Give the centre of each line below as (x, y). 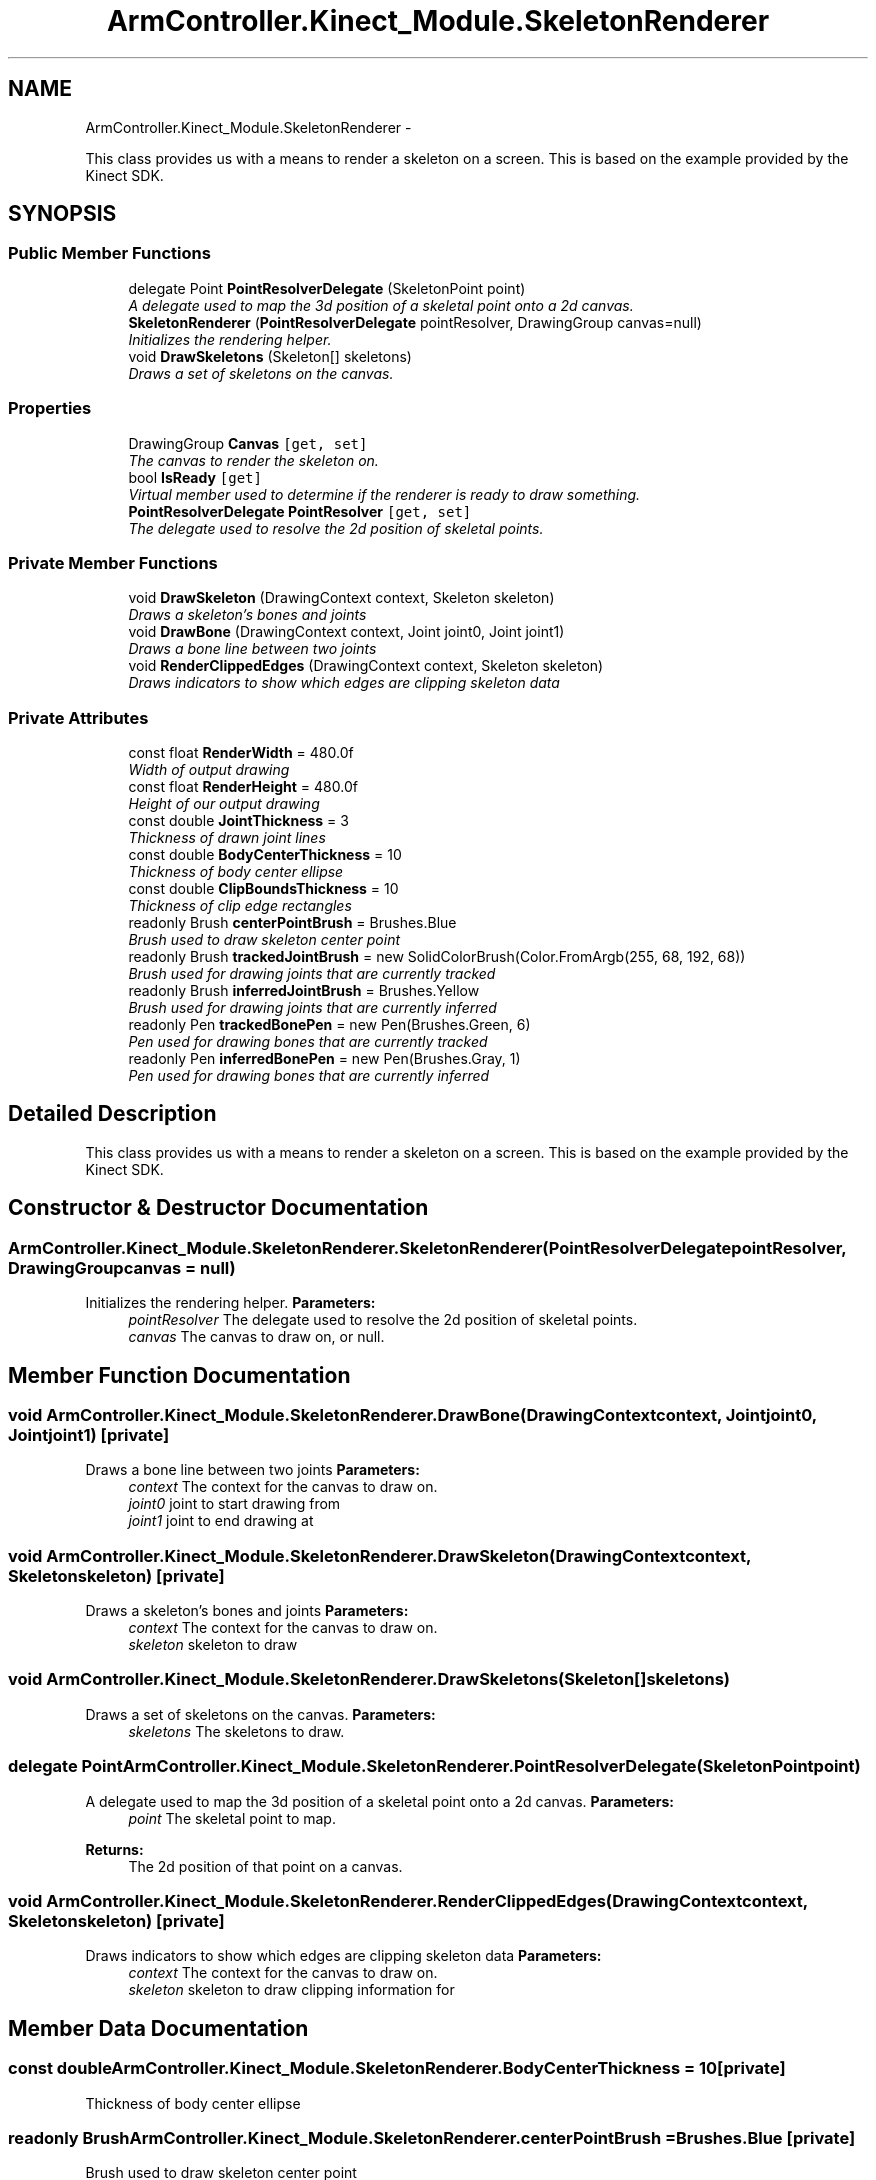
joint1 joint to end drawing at (221, 1521)
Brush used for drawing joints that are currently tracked (312, 974)
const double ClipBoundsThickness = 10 (263, 889)
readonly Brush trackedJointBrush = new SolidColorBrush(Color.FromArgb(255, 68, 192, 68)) (437, 957)
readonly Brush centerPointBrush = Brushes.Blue (292, 923)
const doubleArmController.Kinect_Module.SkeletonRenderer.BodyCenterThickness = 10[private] (397, 2068)
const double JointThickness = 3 (238, 821)
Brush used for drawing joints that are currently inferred (312, 1008)
